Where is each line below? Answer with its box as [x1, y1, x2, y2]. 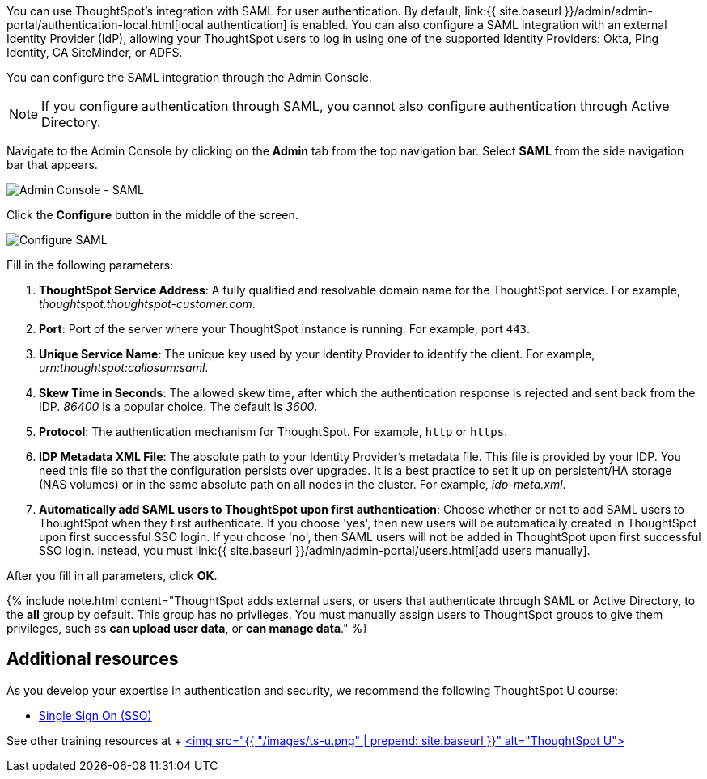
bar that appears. [6, 158, 98, 171]
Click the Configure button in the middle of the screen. [6, 208, 298, 222]
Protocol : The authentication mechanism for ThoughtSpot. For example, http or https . [39, 425, 508, 438]
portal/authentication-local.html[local [6, 18, 204, 32]
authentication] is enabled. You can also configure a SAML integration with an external [206, 18, 667, 32]
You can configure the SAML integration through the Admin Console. [6, 70, 372, 84]
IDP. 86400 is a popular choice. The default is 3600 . [39, 400, 318, 413]
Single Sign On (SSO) [39, 708, 152, 722]
